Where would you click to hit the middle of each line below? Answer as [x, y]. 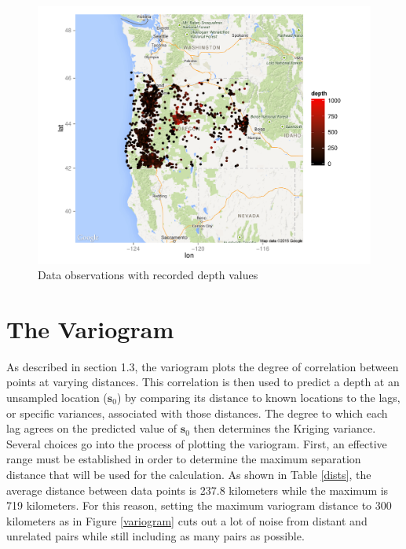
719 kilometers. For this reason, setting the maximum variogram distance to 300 [199, 505]
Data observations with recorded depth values [148, 275]
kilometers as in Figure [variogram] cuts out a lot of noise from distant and [187, 520]
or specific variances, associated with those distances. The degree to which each [197, 413]
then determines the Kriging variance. [285, 428]
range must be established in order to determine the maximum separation [184, 459]
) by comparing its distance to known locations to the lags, [258, 398]
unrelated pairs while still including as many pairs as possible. [155, 536]
